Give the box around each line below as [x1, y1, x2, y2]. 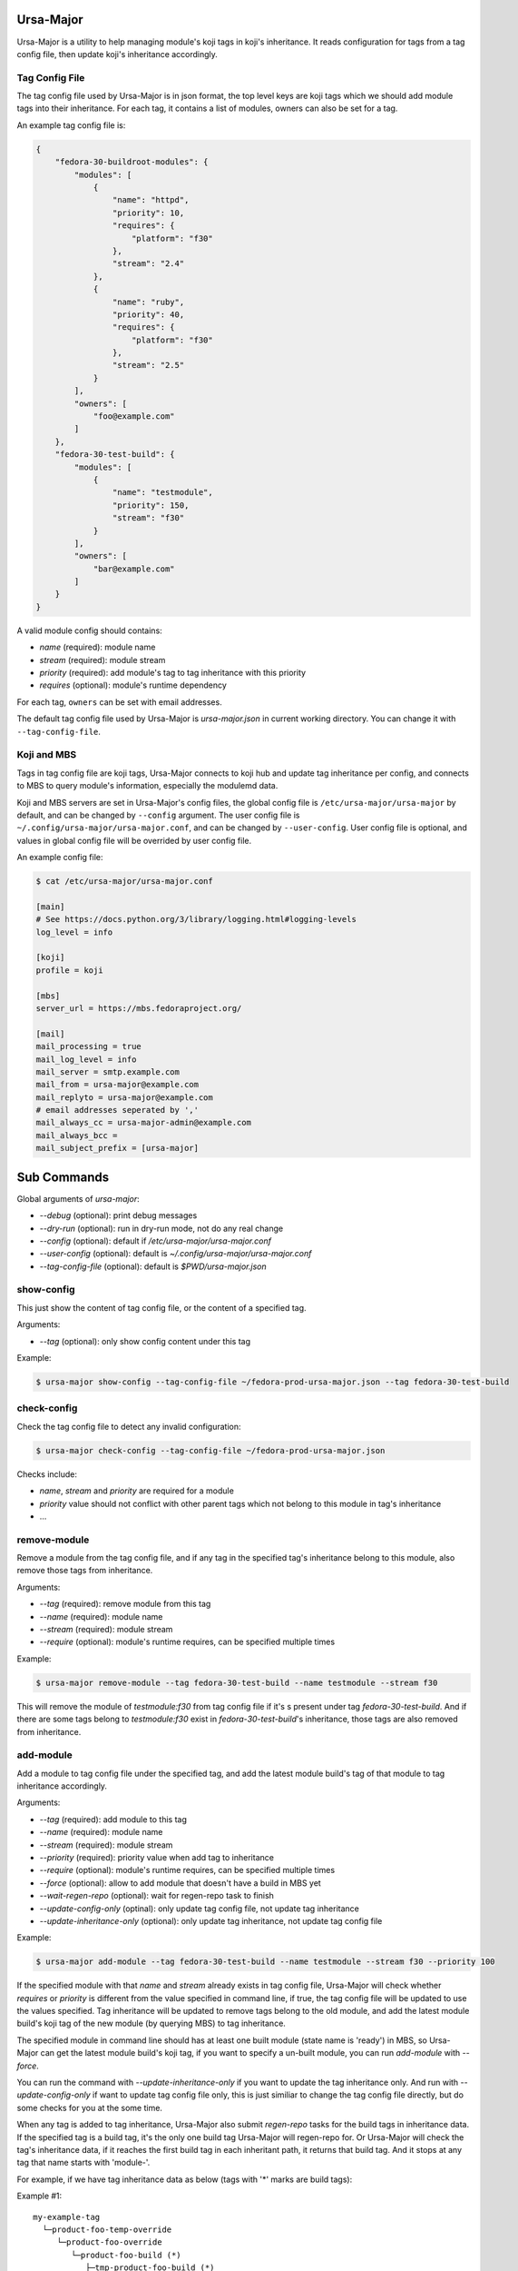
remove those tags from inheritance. [16, 1565, 153, 1576]
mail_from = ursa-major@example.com [35, 1079, 200, 1090]
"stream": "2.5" [112, 360, 185, 371]
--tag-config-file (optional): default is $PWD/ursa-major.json [39, 1261, 267, 1272]
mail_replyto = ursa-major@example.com [35, 1092, 213, 1103]
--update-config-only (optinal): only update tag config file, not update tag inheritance [39, 1903, 360, 1914]
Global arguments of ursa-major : [16, 1193, 140, 1204]
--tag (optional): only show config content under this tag [39, 1335, 251, 1346]
